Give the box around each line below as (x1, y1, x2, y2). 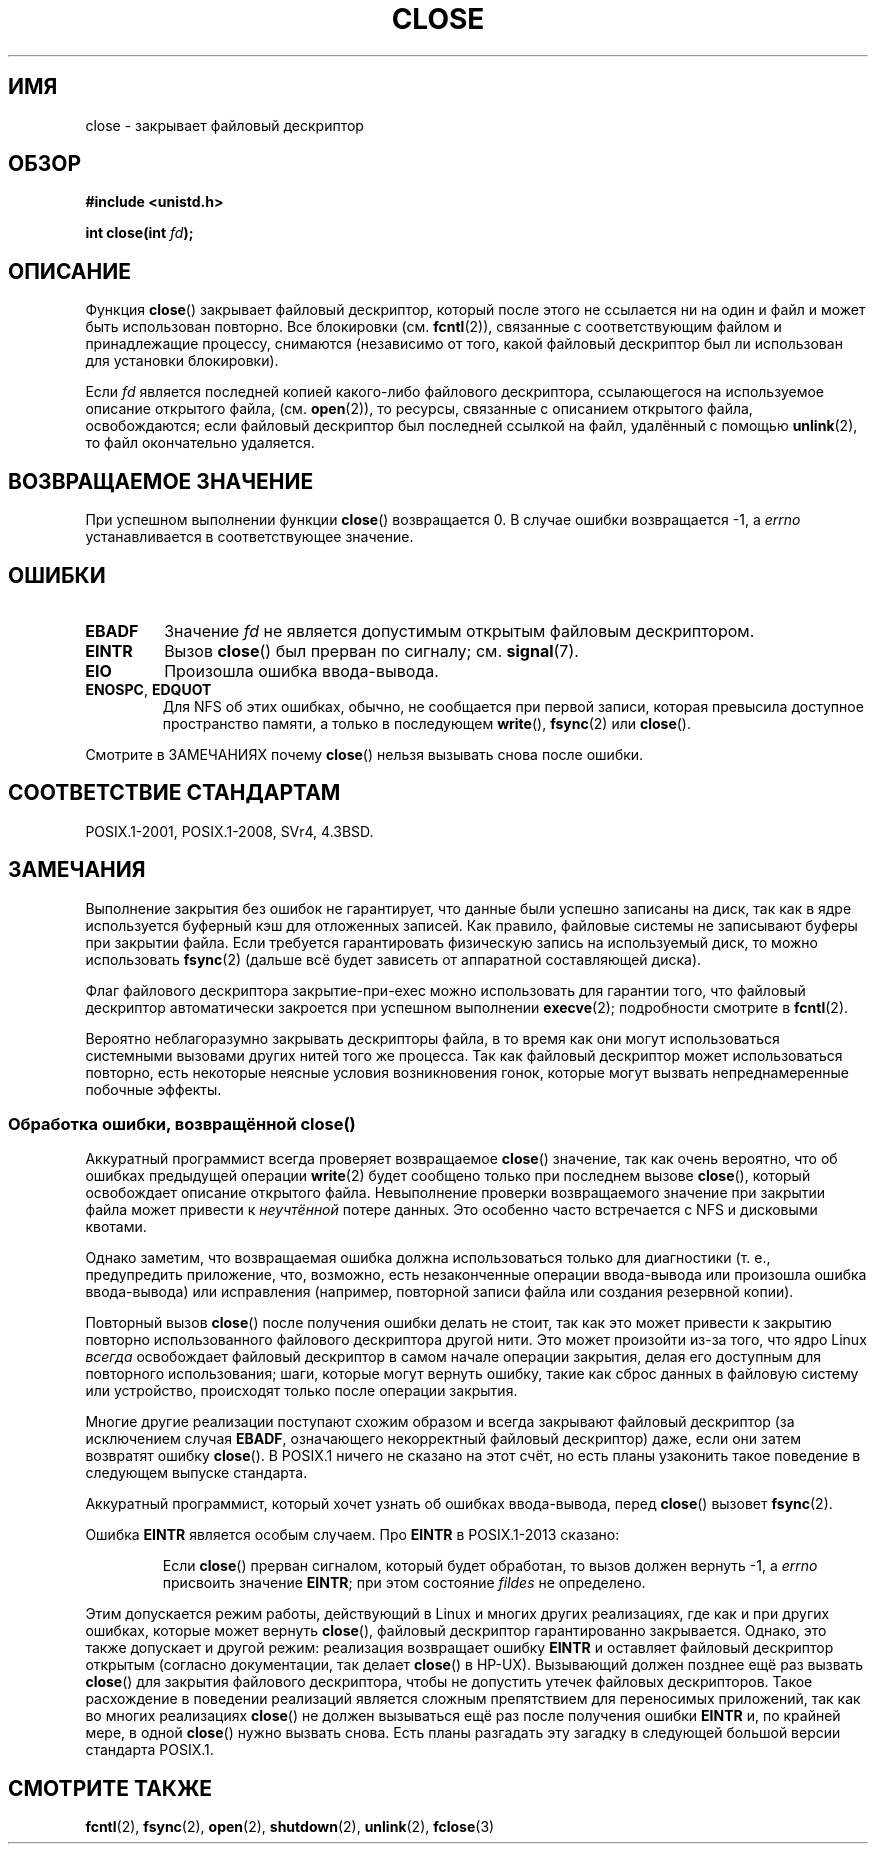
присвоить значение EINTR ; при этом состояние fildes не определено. (162, 1574, 646, 1592)
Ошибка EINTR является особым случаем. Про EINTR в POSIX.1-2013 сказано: (85, 1526, 620, 1544)
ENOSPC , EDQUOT (85, 680, 212, 698)
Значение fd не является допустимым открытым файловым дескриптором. (164, 620, 755, 641)
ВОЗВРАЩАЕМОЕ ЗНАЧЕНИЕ (8, 468, 314, 494)
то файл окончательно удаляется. (85, 434, 315, 452)
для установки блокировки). (85, 352, 279, 370)
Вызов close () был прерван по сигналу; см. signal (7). (164, 640, 579, 661)
